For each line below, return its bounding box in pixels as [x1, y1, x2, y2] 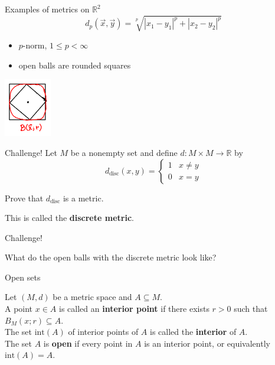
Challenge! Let [5, 146, 57, 158]
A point [5, 302, 33, 315]
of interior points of [68, 325, 139, 338]
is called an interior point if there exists [59, 302, 209, 315]
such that [234, 302, 268, 315]
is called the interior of [150, 325, 237, 338]
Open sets [5, 271, 41, 283]
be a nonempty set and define [70, 146, 178, 158]
